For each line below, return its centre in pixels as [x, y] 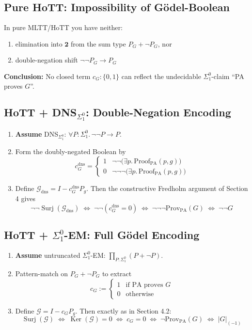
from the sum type [98, 43]
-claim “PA [228, 76]
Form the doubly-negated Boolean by [71, 151]
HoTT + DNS [40, 112]
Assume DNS [37, 134]
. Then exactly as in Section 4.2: [123, 310]
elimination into [39, 43]
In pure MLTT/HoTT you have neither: [63, 27]
